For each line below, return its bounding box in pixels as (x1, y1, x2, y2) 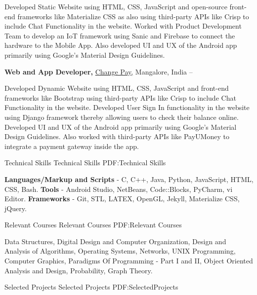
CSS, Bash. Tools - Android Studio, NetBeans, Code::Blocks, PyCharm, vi (4, 184, 233, 194)
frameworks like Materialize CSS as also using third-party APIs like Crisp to (17, 11, 249, 21)
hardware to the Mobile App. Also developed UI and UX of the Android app (4, 40, 237, 50)
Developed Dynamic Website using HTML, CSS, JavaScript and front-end (4, 83, 229, 93)
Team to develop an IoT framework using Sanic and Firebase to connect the (4, 30, 235, 40)
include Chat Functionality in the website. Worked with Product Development (4, 21, 242, 31)
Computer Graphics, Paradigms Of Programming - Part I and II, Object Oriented (4, 256, 253, 266)
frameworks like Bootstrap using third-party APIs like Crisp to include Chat (4, 92, 236, 103)
